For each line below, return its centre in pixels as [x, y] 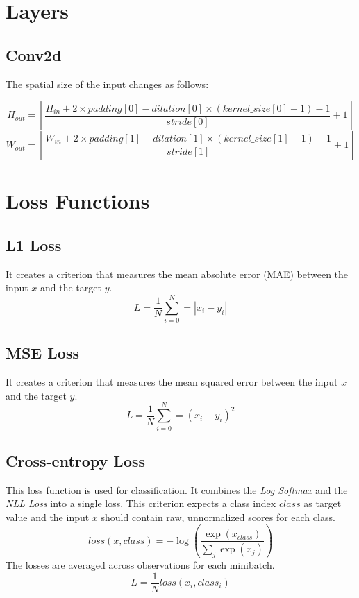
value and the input [48, 516]
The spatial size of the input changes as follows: [107, 84]
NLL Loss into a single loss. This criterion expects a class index [141, 503]
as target [323, 503]
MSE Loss [42, 353]
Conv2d [34, 54]
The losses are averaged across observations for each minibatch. [140, 565]
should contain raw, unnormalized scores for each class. [218, 516]
